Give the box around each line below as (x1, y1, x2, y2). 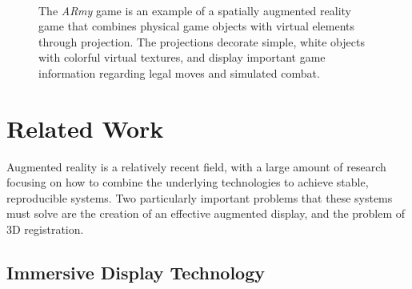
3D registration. (6, 221, 84, 238)
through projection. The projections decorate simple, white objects (38, 33, 365, 50)
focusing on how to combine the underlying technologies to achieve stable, (6, 174, 369, 191)
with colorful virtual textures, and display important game (38, 49, 326, 66)
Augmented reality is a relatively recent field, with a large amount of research (6, 158, 386, 175)
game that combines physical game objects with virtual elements (38, 18, 355, 34)
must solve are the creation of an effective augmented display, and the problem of (6, 205, 406, 222)
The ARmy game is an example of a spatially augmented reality (38, 2, 352, 18)
